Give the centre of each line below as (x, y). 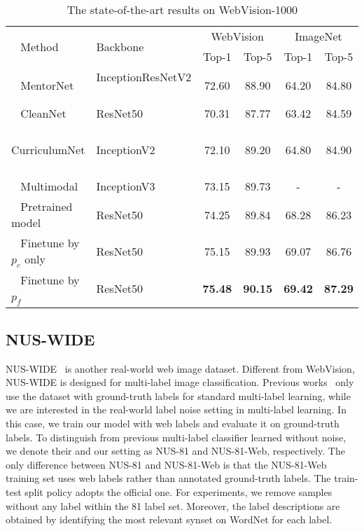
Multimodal (49, 186)
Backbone (120, 46)
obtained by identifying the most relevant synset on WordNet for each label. (169, 519)
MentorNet (47, 85)
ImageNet (318, 36)
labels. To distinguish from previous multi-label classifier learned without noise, (176, 437)
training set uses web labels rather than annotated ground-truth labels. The (168, 478)
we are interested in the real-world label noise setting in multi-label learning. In (176, 409)
